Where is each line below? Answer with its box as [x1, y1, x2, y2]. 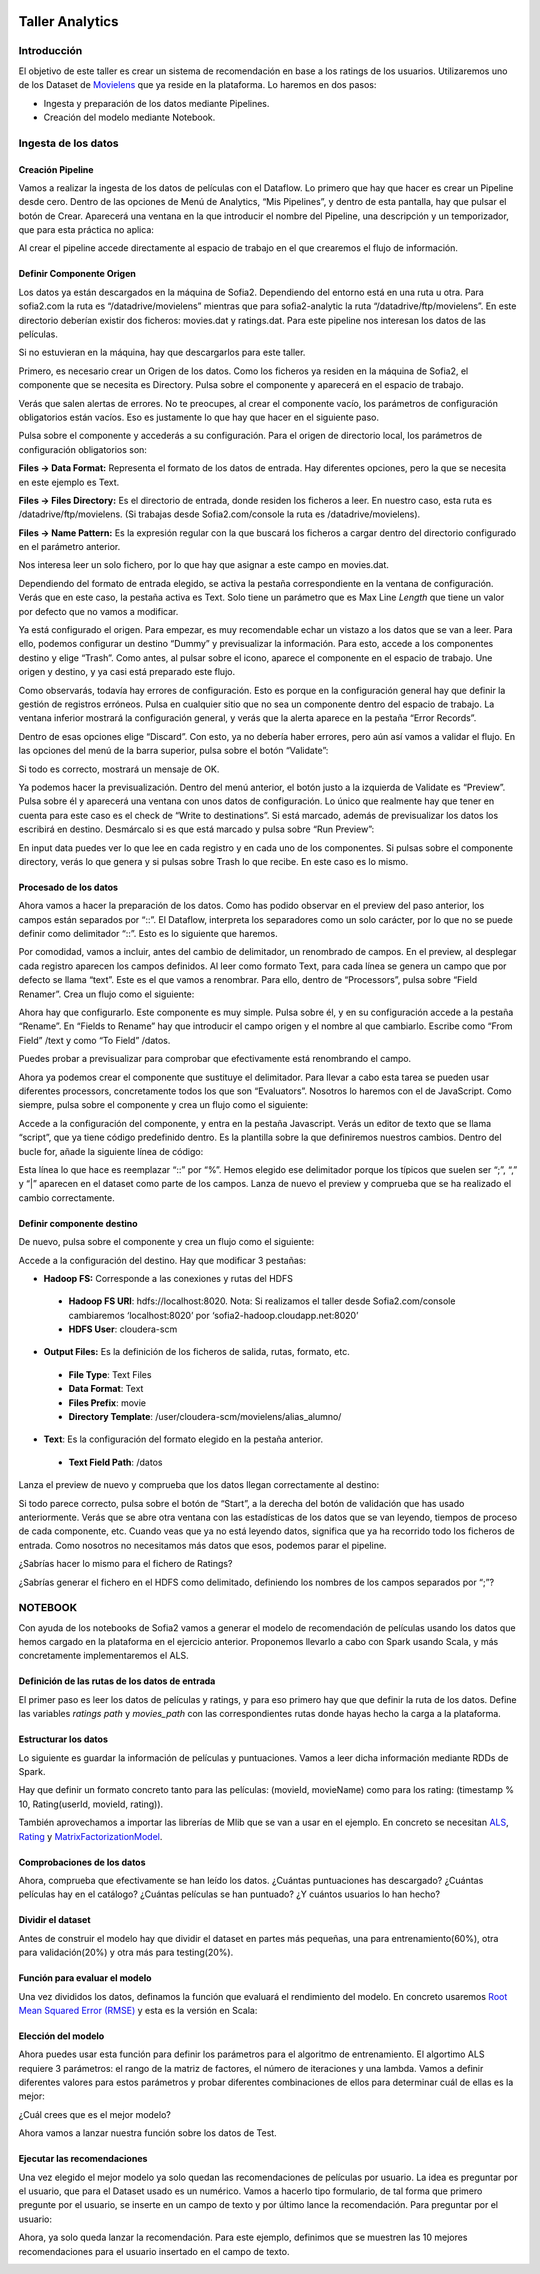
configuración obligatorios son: [18, 443, 147, 455]
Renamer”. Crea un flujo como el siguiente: [18, 988, 195, 1000]
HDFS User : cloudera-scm [68, 1323, 178, 1335]
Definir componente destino [18, 1217, 139, 1229]
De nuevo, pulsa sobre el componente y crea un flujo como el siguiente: [18, 1236, 315, 1248]
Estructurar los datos [18, 1733, 109, 1745]
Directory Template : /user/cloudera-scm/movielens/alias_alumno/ [68, 1411, 342, 1423]
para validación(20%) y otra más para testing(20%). [18, 1946, 234, 1959]
